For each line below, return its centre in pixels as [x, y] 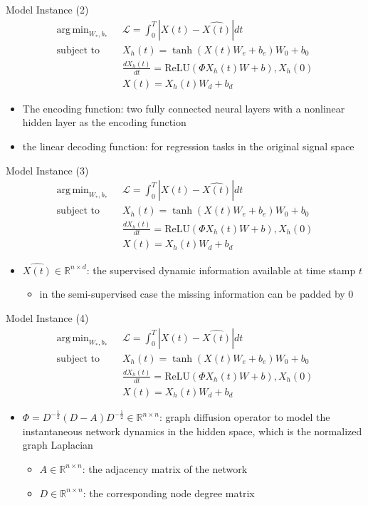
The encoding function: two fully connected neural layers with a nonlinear [184, 108]
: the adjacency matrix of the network [165, 468]
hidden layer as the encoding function [104, 122]
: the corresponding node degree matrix [169, 493]
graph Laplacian [58, 445]
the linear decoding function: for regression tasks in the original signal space [188, 146]
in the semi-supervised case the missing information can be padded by [192, 294]
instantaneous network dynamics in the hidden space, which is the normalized [192, 431]
